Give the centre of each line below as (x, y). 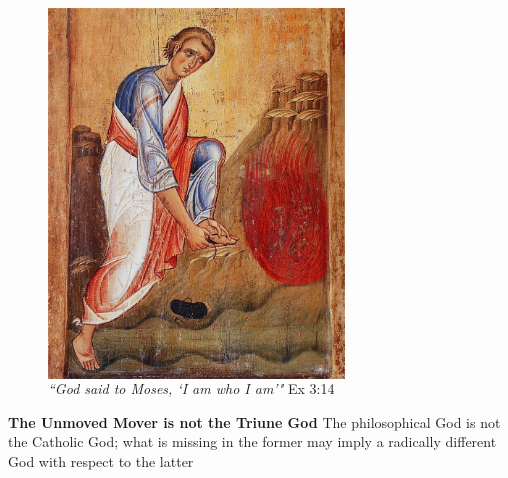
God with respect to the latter (101, 460)
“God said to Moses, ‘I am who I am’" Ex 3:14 (191, 388)
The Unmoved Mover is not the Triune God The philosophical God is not (254, 421)
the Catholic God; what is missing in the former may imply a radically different (252, 441)
